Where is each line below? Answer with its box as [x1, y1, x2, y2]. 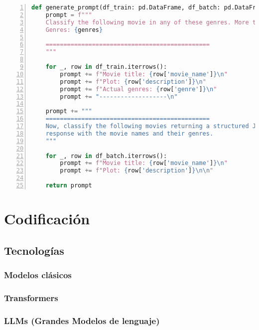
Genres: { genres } [45, 26, 103, 33]
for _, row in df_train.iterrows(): [45, 63, 167, 70]
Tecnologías [4, 242, 64, 258]
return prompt [45, 182, 92, 189]
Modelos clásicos [4, 268, 72, 281]
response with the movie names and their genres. [45, 130, 214, 137]
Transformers [4, 291, 58, 304]
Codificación [4, 208, 90, 229]
